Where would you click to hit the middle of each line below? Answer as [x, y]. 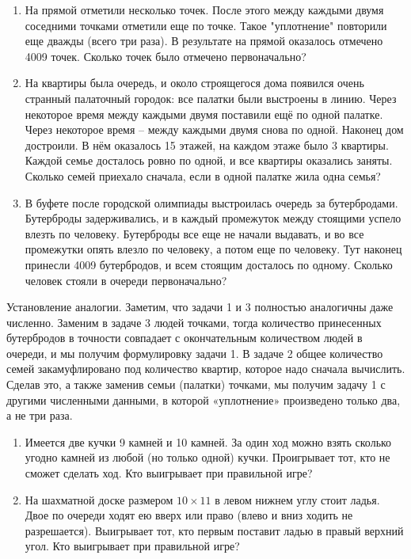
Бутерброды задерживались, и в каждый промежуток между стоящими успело [213, 218]
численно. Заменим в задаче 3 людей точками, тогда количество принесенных [194, 322]
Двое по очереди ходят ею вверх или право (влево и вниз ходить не [189, 515]
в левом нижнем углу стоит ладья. [297, 499]
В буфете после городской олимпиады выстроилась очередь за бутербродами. [211, 202]
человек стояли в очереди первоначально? [126, 280]
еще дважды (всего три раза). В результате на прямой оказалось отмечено [204, 41]
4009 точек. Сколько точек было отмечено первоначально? [166, 56]
